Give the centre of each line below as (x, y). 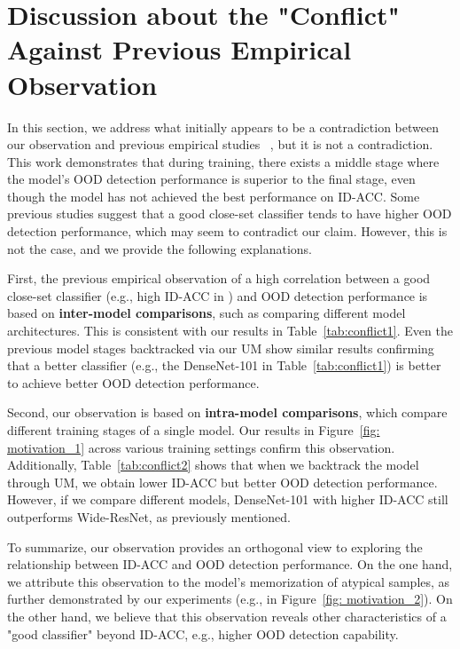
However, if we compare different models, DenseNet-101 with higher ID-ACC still (228, 499)
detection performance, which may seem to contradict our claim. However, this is (227, 231)
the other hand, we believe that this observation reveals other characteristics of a (227, 616)
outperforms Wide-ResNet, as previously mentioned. (149, 516)
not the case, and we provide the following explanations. (160, 248)
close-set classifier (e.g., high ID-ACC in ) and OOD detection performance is (218, 295)
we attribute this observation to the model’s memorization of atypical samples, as (229, 581)
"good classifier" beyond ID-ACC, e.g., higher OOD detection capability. (203, 633)
